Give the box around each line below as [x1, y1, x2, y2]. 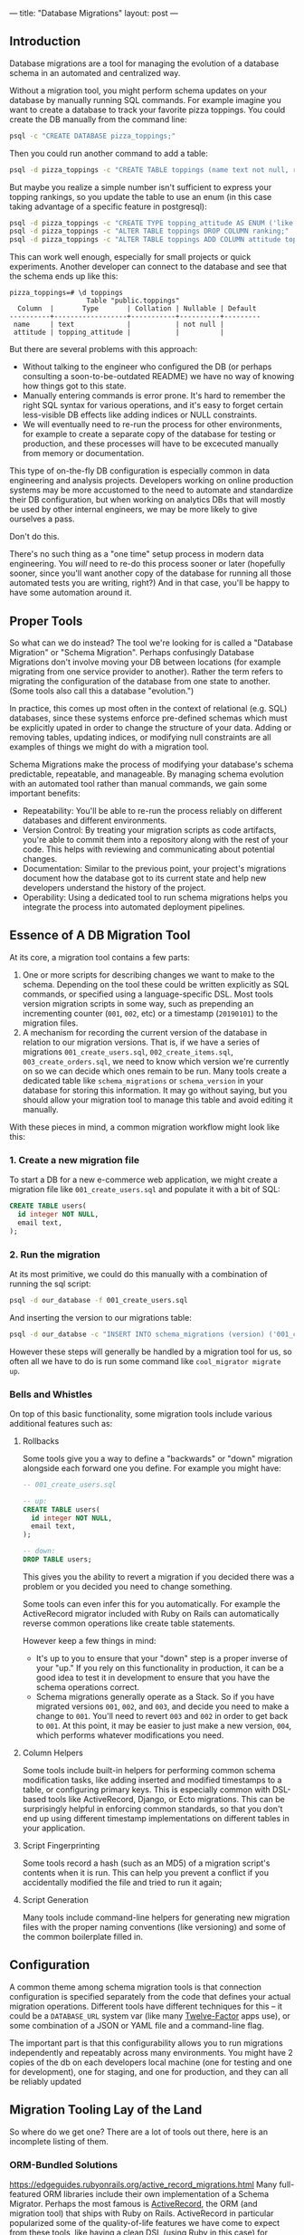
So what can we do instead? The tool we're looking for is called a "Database [9, 637, 294, 648]
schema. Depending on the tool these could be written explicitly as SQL [22, 979, 290, 989]
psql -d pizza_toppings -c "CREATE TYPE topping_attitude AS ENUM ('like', [9, 218, 301, 227]
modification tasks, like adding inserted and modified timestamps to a [22, 1774, 282, 1785]
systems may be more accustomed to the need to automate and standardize [9, 484, 294, 496]
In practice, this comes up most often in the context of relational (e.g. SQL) [9, 703, 288, 713]
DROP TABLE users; [22, 1555, 92, 1564]
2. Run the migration [9, 1248, 101, 1261]
